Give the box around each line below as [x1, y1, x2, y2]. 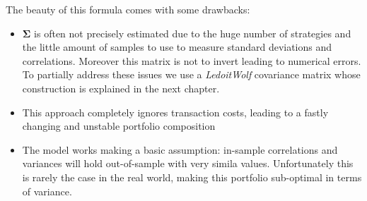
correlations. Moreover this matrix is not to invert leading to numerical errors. [22, 53, 361, 68]
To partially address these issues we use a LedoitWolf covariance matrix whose [22, 67, 361, 82]
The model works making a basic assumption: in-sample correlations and [22, 142, 338, 157]
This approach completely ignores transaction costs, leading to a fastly [22, 104, 329, 119]
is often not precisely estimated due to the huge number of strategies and [34, 25, 351, 40]
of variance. [22, 183, 72, 198]
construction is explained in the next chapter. [22, 80, 220, 95]
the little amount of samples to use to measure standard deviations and [22, 39, 332, 54]
